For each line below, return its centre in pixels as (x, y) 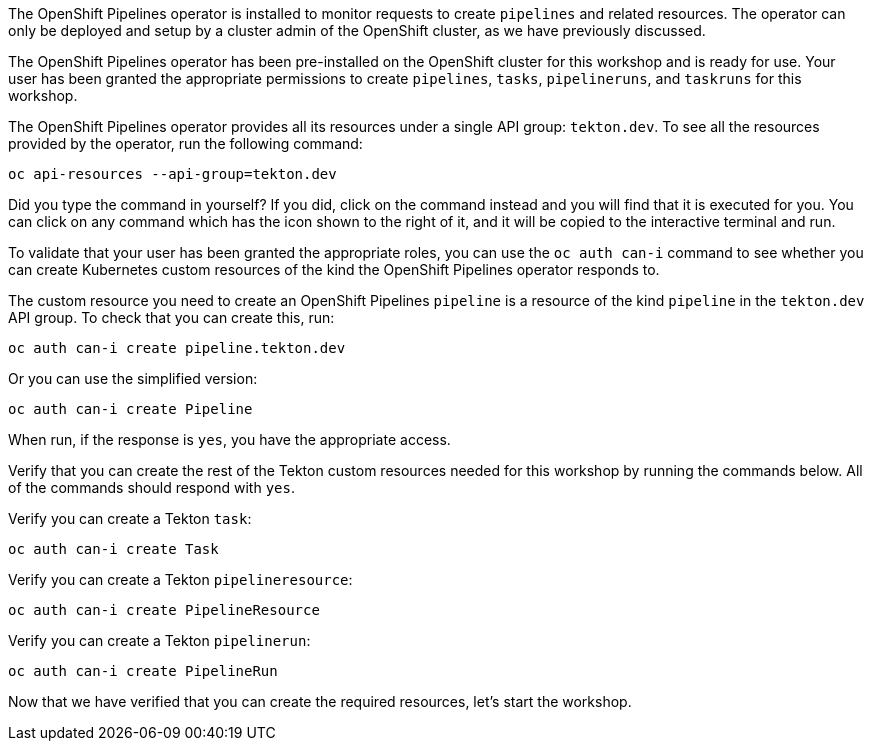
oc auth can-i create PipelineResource (164, 610)
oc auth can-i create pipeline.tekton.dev (177, 348)
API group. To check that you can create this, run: (171, 317)
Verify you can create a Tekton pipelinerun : (159, 640)
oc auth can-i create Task (113, 549)
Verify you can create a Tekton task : (130, 518)
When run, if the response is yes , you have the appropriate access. (229, 439)
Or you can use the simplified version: (133, 378)
